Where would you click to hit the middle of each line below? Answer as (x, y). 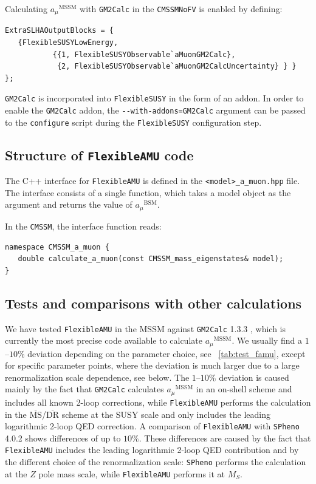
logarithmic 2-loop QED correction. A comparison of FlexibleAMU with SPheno (152, 426)
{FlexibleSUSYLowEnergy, (68, 43)
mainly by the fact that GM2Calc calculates (84, 389)
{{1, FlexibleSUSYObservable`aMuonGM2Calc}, (144, 54)
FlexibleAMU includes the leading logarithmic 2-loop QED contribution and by (152, 450)
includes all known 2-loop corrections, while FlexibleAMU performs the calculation (158, 402)
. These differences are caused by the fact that (225, 438)
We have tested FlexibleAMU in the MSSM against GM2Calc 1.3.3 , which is (146, 328)
